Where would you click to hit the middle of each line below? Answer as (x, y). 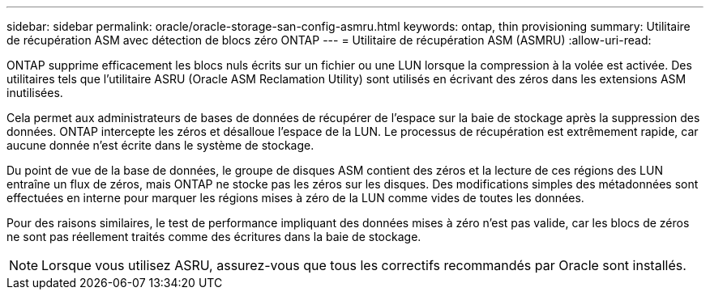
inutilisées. (35, 93)
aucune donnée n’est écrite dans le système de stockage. (160, 145)
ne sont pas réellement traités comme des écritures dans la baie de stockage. (214, 237)
